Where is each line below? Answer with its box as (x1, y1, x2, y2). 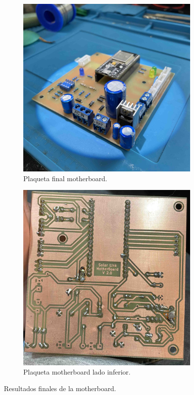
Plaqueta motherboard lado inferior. (23, 367, 130, 377)
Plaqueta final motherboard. (23, 173, 107, 183)
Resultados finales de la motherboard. (4, 383, 116, 393)
